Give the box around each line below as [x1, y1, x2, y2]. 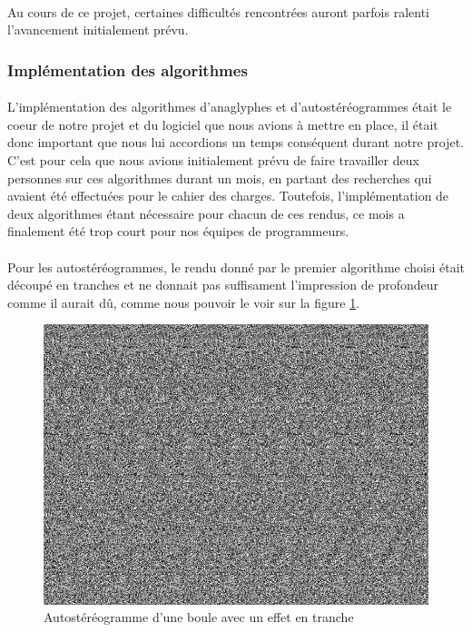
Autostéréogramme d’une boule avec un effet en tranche [44, 607, 354, 627]
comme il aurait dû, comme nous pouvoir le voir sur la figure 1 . [7, 292, 360, 311]
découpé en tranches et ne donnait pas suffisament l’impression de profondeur [7, 275, 439, 294]
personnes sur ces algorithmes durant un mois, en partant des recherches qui [7, 168, 432, 187]
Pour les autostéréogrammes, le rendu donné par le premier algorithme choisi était [7, 257, 466, 276]
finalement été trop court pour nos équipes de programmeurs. [7, 222, 349, 241]
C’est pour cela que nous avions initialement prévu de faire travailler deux [7, 151, 419, 169]
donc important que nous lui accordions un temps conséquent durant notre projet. [7, 133, 464, 152]
